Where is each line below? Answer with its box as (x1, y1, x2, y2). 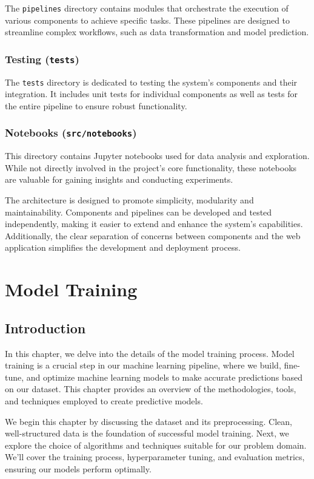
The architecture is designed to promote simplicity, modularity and (5, 194, 254, 206)
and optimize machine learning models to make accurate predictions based (26, 370, 303, 383)
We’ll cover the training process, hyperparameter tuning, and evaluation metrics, (5, 450, 305, 463)
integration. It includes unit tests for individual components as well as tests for (5, 87, 298, 100)
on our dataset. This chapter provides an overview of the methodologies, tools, (5, 382, 296, 395)
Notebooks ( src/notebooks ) (5, 125, 137, 140)
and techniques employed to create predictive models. (5, 394, 203, 407)
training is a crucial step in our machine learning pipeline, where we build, (5, 359, 281, 372)
